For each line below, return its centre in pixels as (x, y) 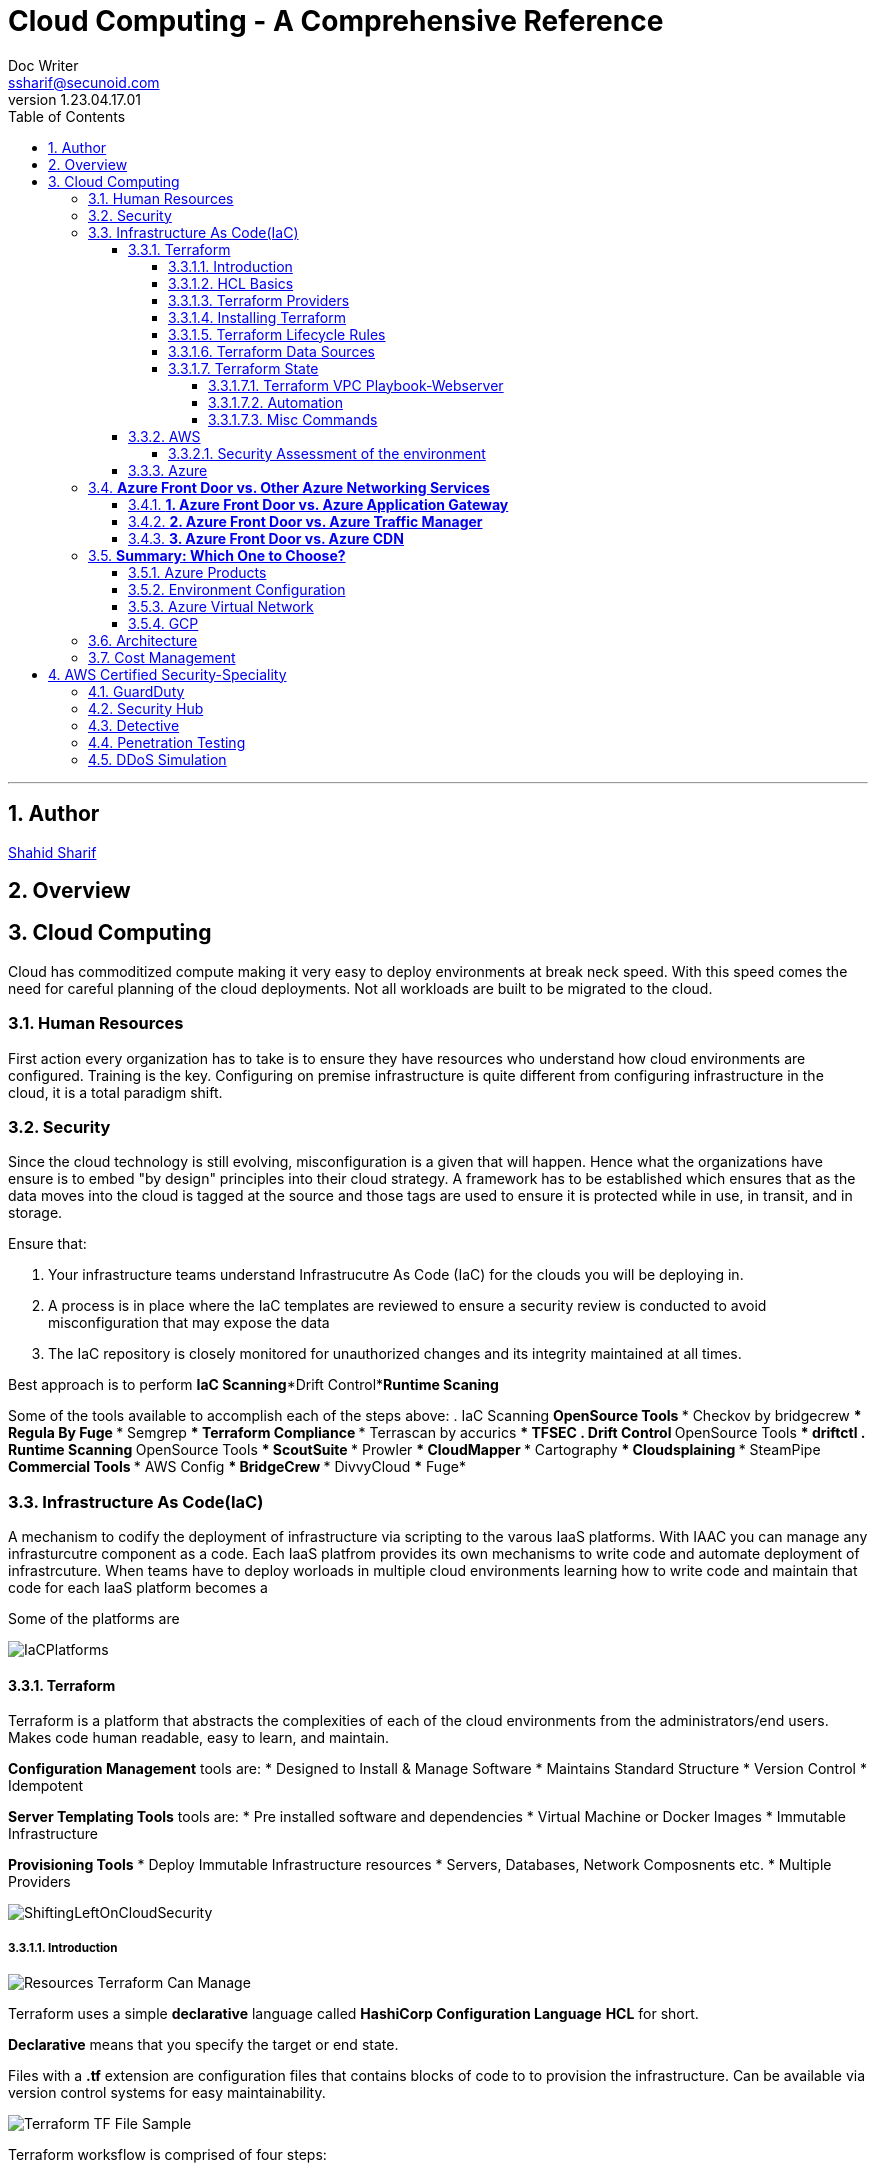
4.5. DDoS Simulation (157, 759)
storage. (35, 1213)
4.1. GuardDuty (136, 691)
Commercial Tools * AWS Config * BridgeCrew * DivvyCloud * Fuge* (237, 1467)
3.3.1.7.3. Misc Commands (293, 419)
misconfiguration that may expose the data (189, 1323)
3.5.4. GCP (163, 623)
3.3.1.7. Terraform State (243, 368)
